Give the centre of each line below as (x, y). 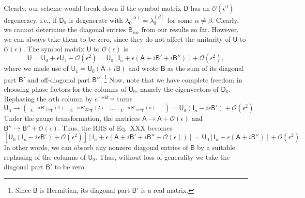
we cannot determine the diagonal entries (65, 29)
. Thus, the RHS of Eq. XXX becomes (115, 127)
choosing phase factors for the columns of (65, 89)
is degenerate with (96, 20)
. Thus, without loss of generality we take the (162, 157)
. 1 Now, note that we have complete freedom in (171, 79)
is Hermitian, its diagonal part (85, 190)
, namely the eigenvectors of (177, 89)
